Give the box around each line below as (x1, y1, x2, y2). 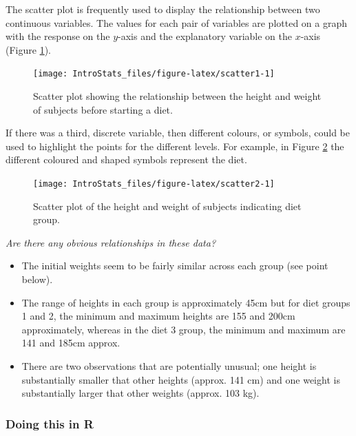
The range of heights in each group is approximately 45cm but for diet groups (21, 295, 350, 309)
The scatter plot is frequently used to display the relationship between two (6, 2, 320, 16)
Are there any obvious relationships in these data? (6, 235, 216, 249)
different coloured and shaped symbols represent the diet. (6, 152, 247, 167)
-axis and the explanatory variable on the (118, 29, 292, 43)
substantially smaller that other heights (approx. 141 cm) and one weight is (21, 372, 340, 386)
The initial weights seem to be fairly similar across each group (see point (21, 258, 328, 273)
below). (21, 272, 53, 287)
